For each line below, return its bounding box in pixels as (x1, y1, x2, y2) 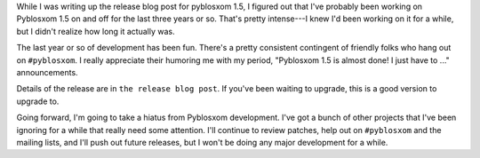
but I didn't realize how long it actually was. (16, 26, 175, 36)
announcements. (16, 67, 79, 77)
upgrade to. (16, 96, 60, 107)
